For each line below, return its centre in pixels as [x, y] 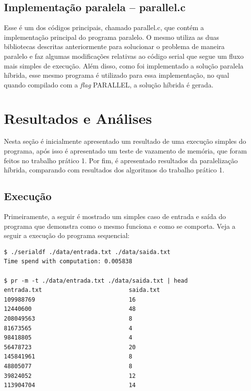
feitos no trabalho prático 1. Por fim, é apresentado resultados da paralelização [121, 160]
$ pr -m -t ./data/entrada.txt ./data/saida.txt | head [96, 280]
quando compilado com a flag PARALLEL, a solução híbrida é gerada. [109, 84]
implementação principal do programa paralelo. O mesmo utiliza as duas [112, 37]
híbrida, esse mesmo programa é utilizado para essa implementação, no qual [117, 75]
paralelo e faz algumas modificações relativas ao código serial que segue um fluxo [124, 56]
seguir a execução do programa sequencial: [67, 235]
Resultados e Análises [78, 118]
